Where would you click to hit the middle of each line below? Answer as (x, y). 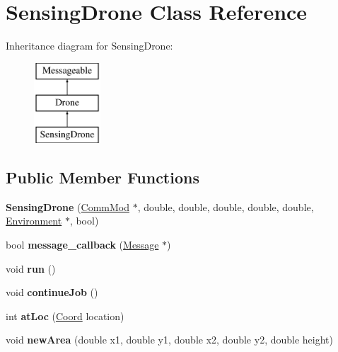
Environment (34, 221)
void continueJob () (52, 292)
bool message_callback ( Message (82, 245)
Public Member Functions (103, 177)
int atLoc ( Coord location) (65, 316)
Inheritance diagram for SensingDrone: (89, 46)
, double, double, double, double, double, (226, 206)
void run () (31, 268)
